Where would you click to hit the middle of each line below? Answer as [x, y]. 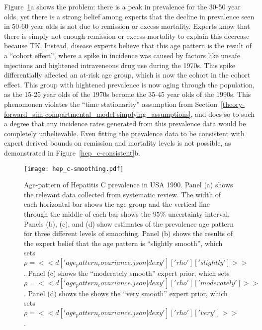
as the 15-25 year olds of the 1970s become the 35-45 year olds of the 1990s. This [128, 94]
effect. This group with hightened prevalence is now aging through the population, [129, 84]
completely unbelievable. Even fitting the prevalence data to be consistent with [124, 133]
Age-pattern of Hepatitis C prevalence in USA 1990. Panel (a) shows [129, 185]
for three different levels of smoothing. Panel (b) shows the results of [129, 233]
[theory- [232, 104]
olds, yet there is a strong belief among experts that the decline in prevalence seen [129, 16]
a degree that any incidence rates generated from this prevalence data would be [125, 124]
